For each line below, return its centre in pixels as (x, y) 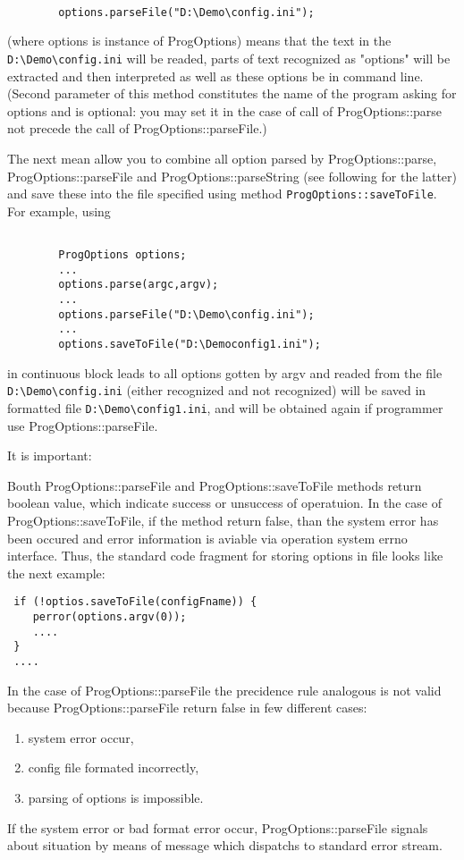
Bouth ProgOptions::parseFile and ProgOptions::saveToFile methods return (215, 485)
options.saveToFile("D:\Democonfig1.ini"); (190, 344)
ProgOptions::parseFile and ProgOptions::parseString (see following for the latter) (232, 176)
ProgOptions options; (122, 255)
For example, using (59, 211)
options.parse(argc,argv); (139, 285)
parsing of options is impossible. (116, 797)
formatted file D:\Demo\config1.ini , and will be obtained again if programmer (225, 407)
